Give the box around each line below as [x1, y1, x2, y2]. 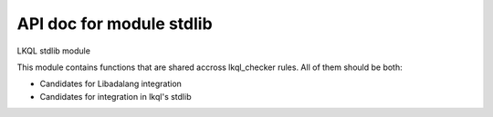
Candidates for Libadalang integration [39, 78, 183, 90]
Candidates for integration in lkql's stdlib [39, 91, 192, 102]
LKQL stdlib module [16, 45, 91, 56]
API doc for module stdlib [16, 14, 214, 34]
